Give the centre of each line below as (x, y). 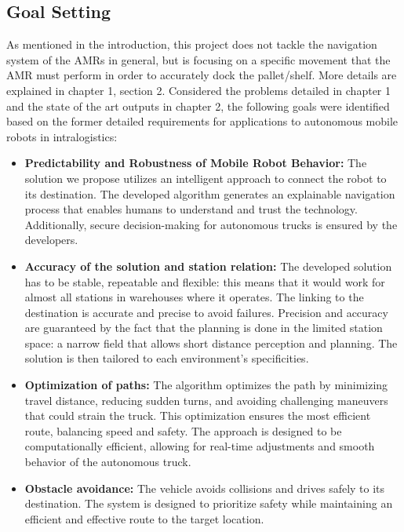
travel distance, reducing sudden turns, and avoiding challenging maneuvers (206, 400)
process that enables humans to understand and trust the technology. (191, 209)
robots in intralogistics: (62, 136)
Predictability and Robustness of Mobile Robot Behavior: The (196, 163)
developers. (51, 240)
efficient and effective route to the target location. (144, 518)
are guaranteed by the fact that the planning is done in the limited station (204, 328)
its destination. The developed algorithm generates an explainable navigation (210, 193)
